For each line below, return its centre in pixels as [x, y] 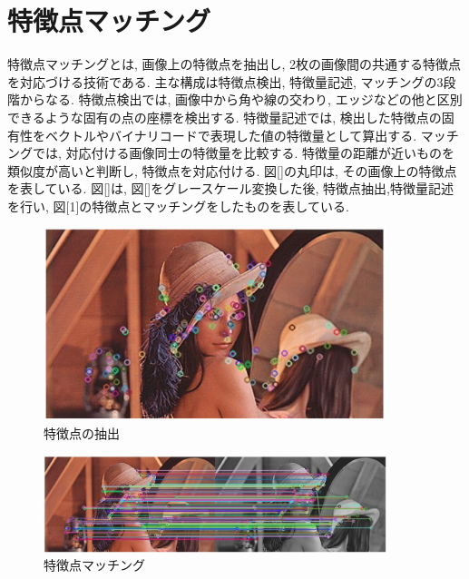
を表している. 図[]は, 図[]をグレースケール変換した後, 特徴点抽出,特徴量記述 [230, 188]
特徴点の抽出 [82, 432]
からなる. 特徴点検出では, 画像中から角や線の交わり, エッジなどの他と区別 [241, 99]
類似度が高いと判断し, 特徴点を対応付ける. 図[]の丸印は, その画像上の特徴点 [232, 170]
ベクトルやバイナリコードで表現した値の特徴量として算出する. [231, 135]
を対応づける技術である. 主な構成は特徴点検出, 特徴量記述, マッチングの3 [225, 81]
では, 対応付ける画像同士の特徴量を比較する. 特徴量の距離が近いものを [244, 153]
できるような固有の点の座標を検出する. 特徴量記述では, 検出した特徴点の [225, 117]
